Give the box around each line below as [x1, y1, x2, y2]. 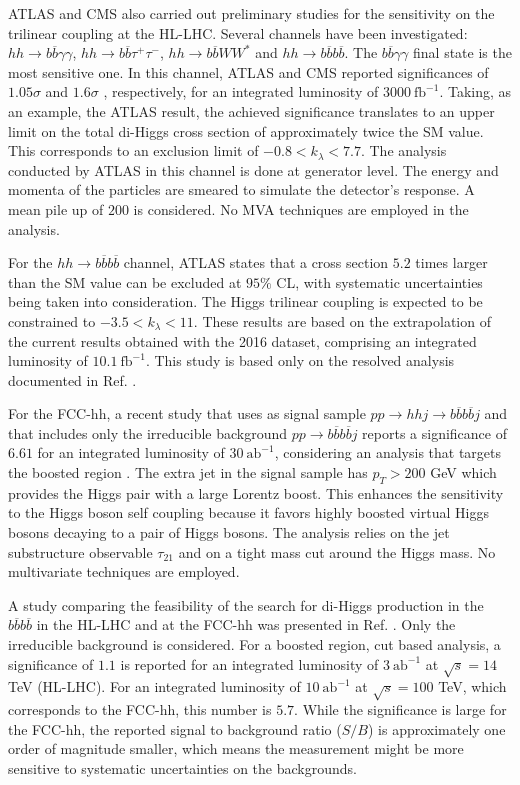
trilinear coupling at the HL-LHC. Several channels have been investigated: [8, 22, 468, 43]
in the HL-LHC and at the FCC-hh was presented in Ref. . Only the [36, 614, 456, 635]
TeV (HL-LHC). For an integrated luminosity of [8, 676, 301, 697]
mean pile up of [8, 198, 104, 219]
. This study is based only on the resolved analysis [145, 350, 455, 371]
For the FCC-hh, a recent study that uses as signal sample [8, 403, 366, 424]
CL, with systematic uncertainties [276, 271, 483, 292]
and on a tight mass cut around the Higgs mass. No [178, 541, 496, 562]
